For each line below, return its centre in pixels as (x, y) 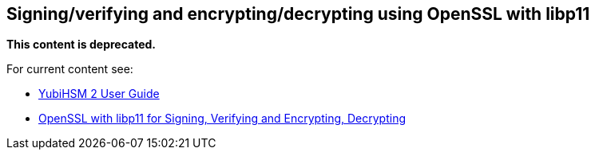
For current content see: (70, 69)
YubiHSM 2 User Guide (99, 94)
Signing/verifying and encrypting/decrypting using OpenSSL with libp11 (298, 14)
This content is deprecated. (81, 45)
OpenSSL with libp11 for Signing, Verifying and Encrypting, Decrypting (222, 119)
